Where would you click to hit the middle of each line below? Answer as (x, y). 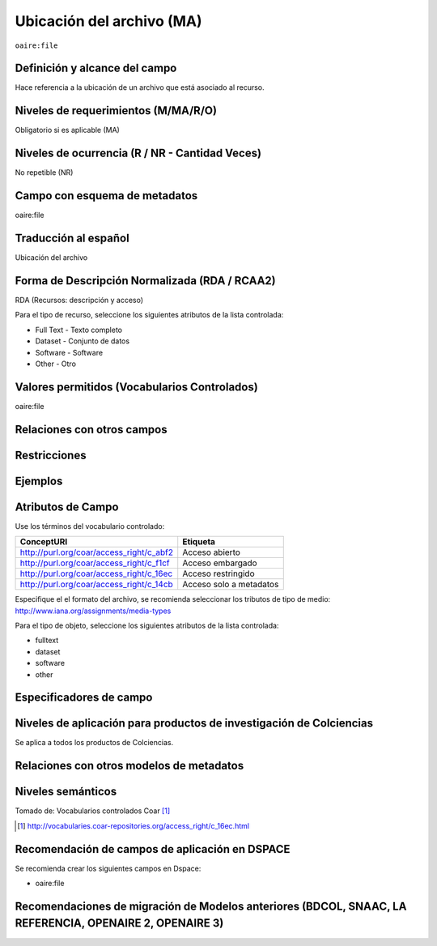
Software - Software (69, 352)
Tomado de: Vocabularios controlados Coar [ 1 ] (93, 811)
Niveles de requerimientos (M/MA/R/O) (116, 111)
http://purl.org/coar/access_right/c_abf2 (97, 552)
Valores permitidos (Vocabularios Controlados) (136, 387)
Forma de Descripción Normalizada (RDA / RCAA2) (145, 281)
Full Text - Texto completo (79, 330)
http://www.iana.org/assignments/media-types (93, 611)
